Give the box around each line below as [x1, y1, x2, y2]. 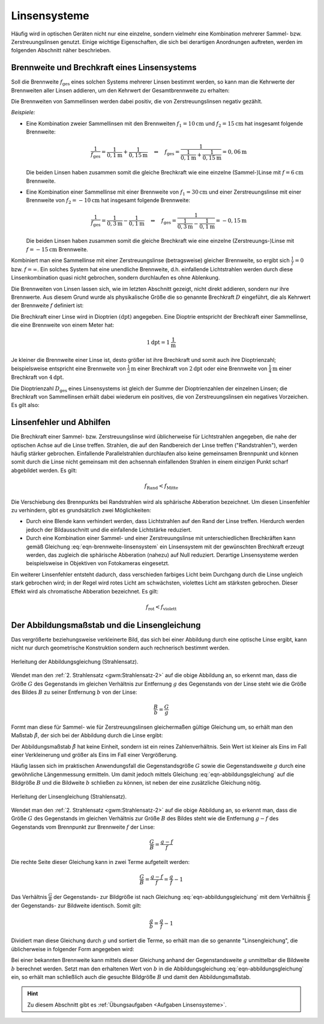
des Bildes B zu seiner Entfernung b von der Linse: [11, 688, 137, 696]
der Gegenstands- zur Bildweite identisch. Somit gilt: [11, 902, 142, 909]
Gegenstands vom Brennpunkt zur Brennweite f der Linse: [11, 823, 155, 830]
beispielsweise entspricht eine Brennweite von [11, 364, 126, 372]
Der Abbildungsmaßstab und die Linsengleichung [11, 620, 201, 630]
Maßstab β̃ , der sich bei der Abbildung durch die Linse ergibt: [11, 732, 163, 739]
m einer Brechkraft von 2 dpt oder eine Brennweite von [131, 364, 268, 372]
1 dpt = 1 [146, 339, 170, 346]
